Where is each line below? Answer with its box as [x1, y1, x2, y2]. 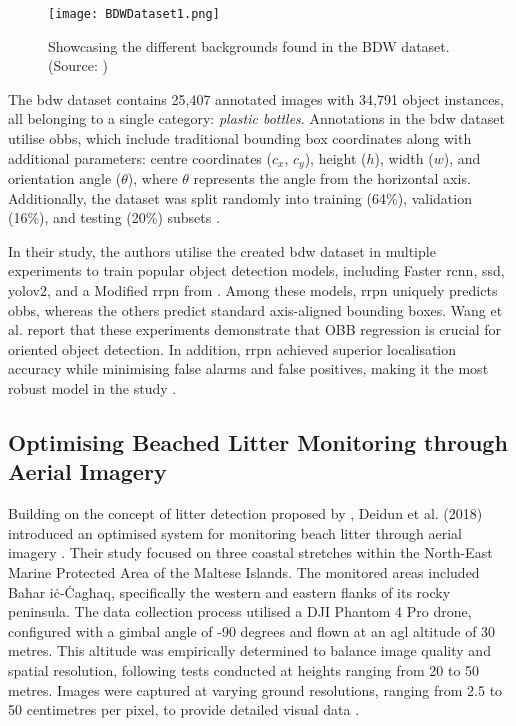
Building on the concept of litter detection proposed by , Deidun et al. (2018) [8, 503, 483, 524]
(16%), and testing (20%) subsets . [8, 207, 220, 228]
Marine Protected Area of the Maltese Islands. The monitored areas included [8, 561, 480, 582]
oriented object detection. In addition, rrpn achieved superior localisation [8, 338, 457, 359]
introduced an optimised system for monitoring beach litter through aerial [8, 522, 462, 543]
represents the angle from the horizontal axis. [193, 168, 471, 189]
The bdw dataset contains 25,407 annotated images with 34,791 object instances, [8, 88, 504, 109]
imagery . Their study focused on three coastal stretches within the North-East [8, 542, 493, 563]
